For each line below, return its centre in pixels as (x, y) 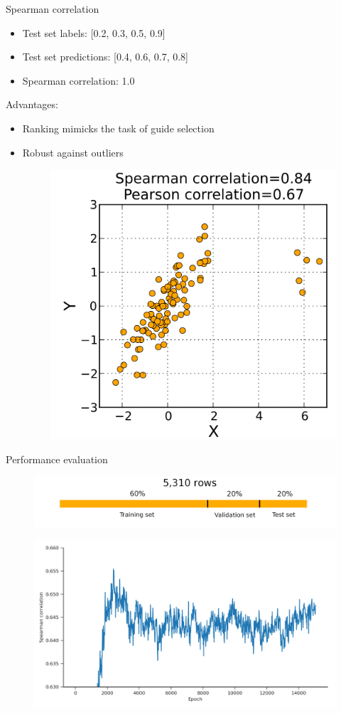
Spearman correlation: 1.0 (79, 80)
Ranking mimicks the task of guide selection (118, 128)
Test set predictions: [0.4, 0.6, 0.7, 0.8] (105, 57)
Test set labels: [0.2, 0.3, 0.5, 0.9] (94, 32)
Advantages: (32, 104)
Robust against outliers (73, 152)
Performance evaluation (57, 459)
